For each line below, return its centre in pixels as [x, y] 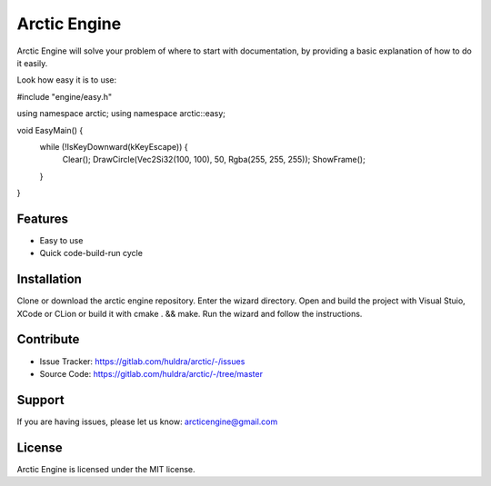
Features [42, 218]
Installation [49, 279]
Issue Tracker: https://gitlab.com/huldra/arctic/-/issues [142, 361]
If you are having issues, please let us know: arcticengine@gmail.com [147, 422]
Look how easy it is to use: [67, 80]
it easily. [32, 63]
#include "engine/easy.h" [65, 96]
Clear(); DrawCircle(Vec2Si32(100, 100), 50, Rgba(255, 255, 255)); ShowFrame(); [214, 160]
